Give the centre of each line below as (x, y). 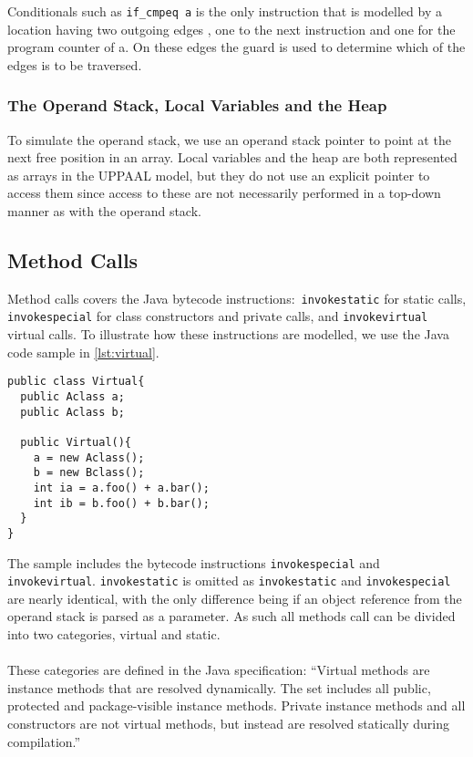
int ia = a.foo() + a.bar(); (121, 487)
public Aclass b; (72, 412)
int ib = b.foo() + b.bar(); (121, 503)
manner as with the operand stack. (104, 211)
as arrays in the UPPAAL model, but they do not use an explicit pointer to (219, 175)
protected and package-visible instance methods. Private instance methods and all (236, 705)
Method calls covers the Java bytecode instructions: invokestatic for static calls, (237, 298)
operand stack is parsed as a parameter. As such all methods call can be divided (231, 616)
